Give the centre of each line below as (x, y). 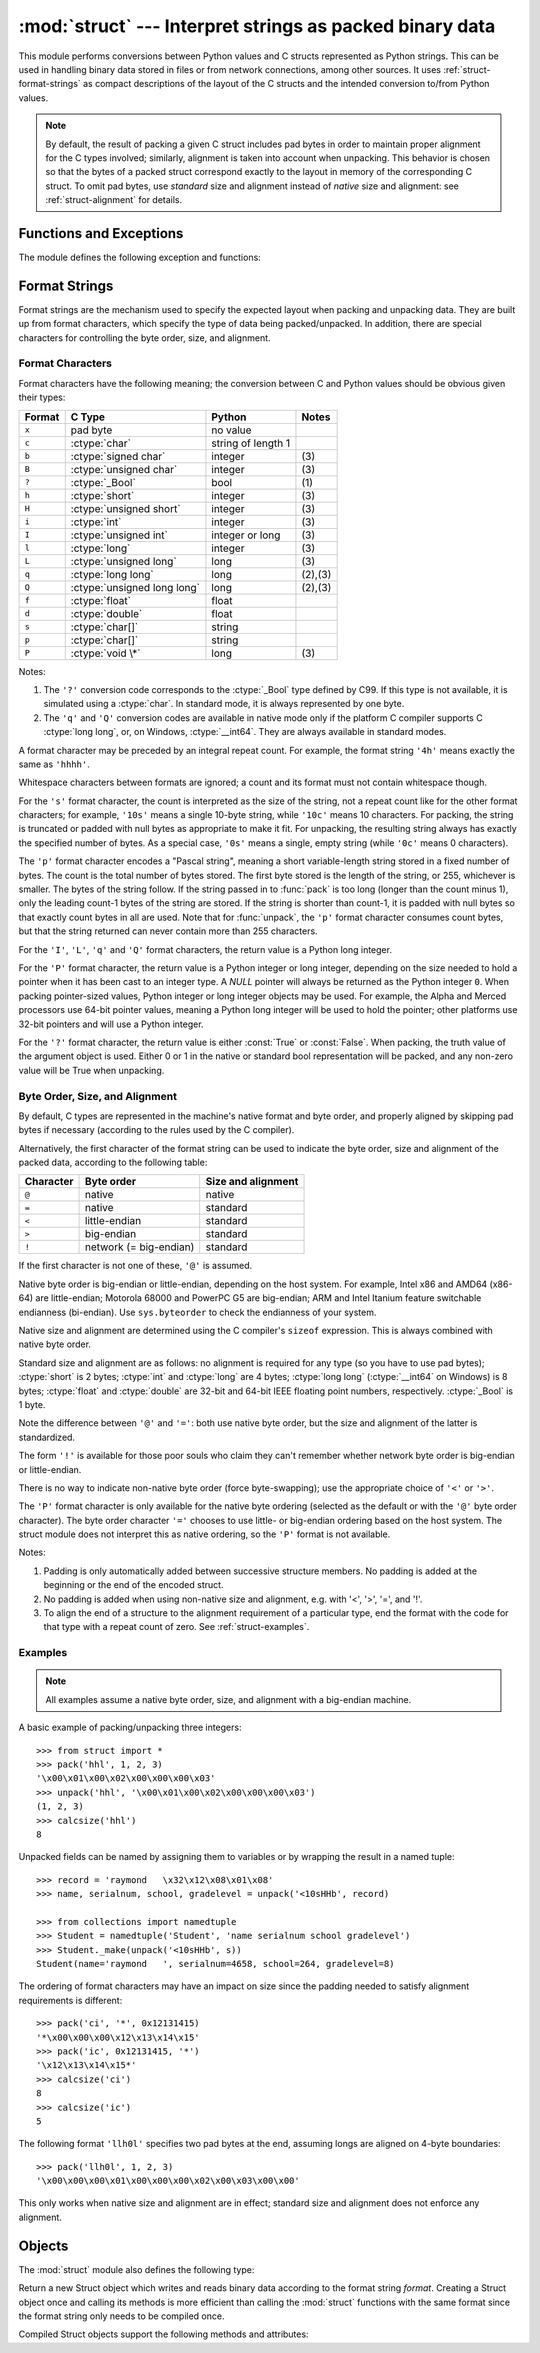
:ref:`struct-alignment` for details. (114, 200)
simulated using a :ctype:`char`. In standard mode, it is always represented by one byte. (224, 704)
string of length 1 (250, 443)
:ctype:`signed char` (118, 456)
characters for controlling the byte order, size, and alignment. (144, 337)
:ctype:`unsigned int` (119, 535)
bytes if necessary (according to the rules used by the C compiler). (156, 1130)
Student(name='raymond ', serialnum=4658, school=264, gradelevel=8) (215, 1964)
